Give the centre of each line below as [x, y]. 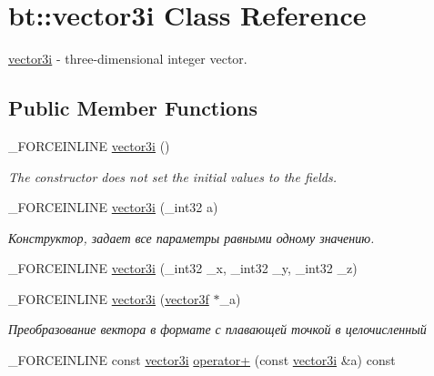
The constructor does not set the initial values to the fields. [173, 176]
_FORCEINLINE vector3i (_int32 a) [113, 207]
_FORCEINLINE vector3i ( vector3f [109, 298]
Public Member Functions [133, 108]
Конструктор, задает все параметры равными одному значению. [192, 237]
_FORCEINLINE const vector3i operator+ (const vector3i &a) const [202, 360]
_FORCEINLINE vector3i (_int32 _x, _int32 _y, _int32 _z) [183, 268]
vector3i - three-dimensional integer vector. [128, 59]
